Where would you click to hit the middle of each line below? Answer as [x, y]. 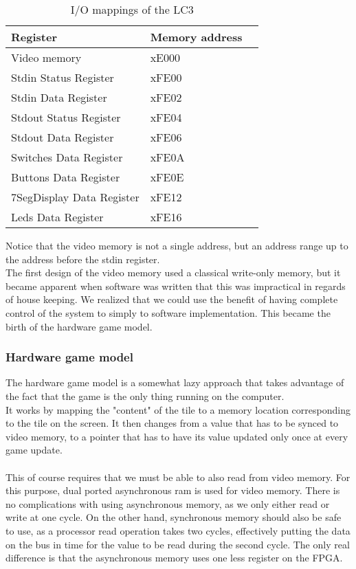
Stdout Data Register [63, 137]
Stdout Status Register [66, 117]
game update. [34, 450]
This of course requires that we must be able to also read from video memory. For [178, 477]
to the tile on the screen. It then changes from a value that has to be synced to [172, 423]
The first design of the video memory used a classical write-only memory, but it [173, 272]
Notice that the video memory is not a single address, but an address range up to [177, 245]
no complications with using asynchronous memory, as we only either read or [168, 503]
